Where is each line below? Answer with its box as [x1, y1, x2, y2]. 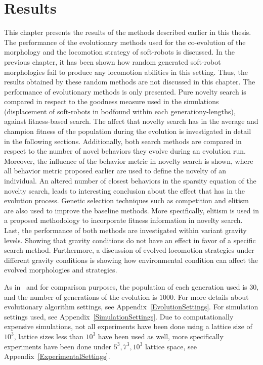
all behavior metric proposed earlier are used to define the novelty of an [4, 165, 227, 176]
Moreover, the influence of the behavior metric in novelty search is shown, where [4, 155, 253, 166]
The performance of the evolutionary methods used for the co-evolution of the [4, 36, 246, 47]
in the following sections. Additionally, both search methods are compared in [4, 135, 242, 146]
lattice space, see [145, 341, 197, 351]
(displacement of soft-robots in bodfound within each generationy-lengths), [4, 106, 236, 116]
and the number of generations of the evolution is [4, 291, 157, 302]
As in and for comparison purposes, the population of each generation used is [4, 281, 247, 292]
